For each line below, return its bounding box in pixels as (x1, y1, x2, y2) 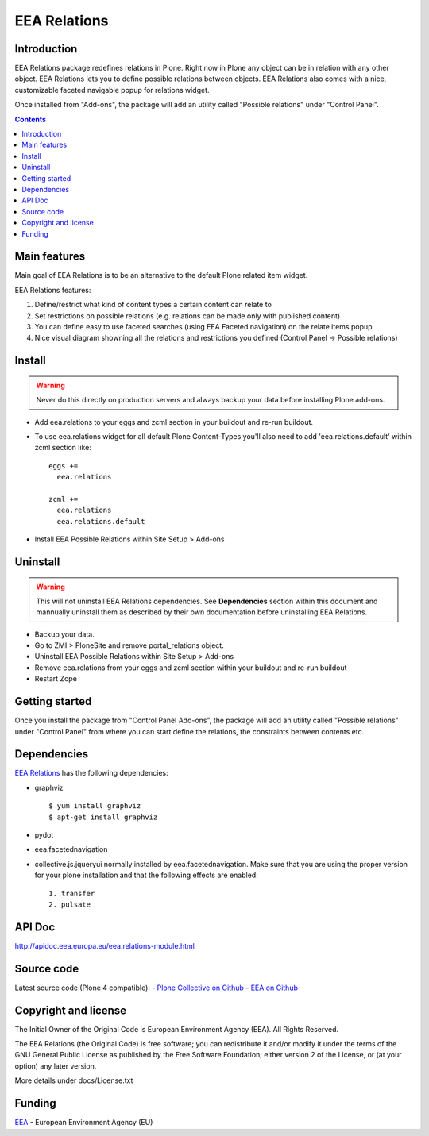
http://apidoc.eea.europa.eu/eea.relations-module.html (14, 941, 195, 950)
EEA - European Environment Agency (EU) (14, 1118, 153, 1127)
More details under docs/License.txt (14, 1076, 133, 1085)
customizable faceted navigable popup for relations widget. (14, 85, 210, 94)
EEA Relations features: (14, 285, 91, 295)
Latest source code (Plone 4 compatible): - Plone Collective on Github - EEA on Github (14, 983, 298, 992)
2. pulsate (48, 899, 91, 909)
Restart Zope (34, 674, 77, 684)
